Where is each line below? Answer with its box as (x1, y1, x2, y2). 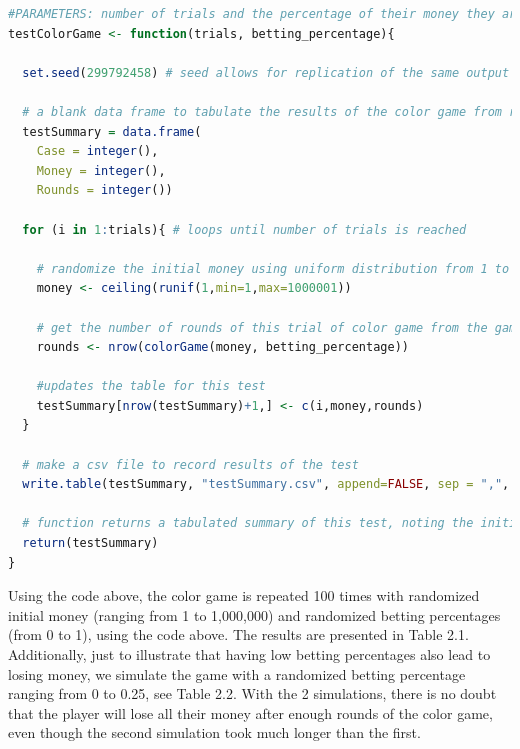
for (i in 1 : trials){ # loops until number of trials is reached (22, 222, 467, 237)
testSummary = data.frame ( (22, 124, 202, 139)
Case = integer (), (36, 144, 159, 159)
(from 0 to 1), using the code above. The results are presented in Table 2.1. (8, 624, 469, 645)
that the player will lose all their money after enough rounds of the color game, (8, 702, 493, 723)
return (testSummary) (22, 536, 159, 551)
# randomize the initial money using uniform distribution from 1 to (36, 261, 510, 276)
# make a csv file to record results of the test (22, 457, 359, 472)
